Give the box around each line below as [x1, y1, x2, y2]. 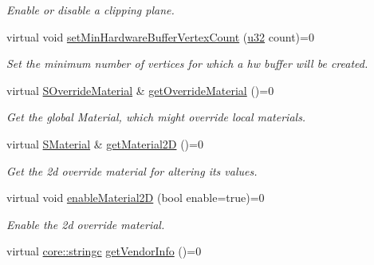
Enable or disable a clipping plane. [6, 2, 175, 18]
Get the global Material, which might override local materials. [6, 109, 306, 125]
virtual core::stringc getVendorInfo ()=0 [6, 243, 202, 259]
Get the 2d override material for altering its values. [6, 162, 258, 179]
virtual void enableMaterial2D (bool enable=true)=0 [6, 189, 265, 206]
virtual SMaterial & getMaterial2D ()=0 [6, 135, 203, 152]
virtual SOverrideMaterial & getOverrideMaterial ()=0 [6, 81, 274, 98]
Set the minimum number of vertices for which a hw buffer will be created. [6, 55, 368, 72]
